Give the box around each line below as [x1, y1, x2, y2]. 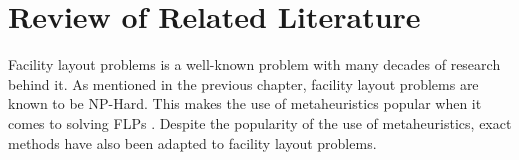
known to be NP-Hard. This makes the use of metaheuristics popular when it [8, 93, 482, 114]
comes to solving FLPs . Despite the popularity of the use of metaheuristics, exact [8, 112, 512, 133]
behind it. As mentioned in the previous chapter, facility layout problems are [8, 73, 479, 94]
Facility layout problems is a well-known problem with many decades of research [8, 54, 501, 75]
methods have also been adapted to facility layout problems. [8, 132, 377, 153]
